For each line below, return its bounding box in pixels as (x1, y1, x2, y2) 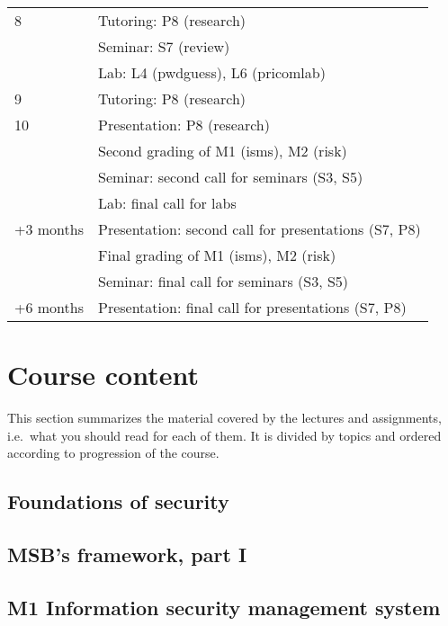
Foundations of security (7, 487, 229, 515)
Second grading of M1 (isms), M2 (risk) (97, 140, 347, 161)
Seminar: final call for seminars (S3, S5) (97, 271, 349, 291)
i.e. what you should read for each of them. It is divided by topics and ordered (7, 425, 442, 444)
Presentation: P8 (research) (97, 114, 270, 135)
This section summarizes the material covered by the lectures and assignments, (7, 408, 442, 427)
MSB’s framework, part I (7, 541, 247, 568)
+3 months (14, 219, 84, 239)
